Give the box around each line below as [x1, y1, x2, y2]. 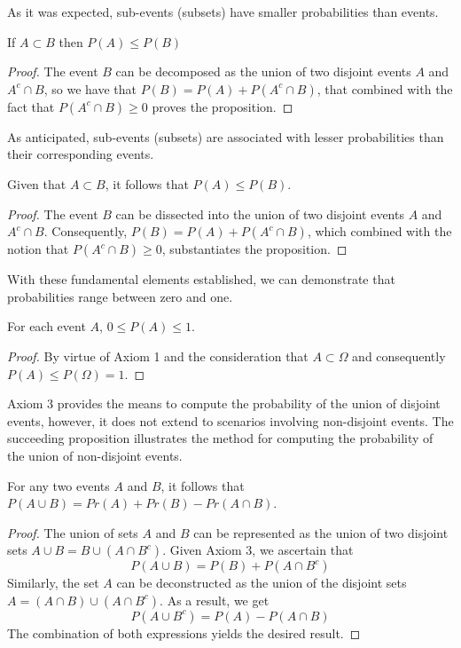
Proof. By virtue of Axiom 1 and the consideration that [7, 346, 309, 365]
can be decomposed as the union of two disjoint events [115, 62, 411, 81]
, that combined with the [316, 79, 453, 98]
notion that [7, 240, 69, 258]
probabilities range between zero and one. [7, 287, 233, 305]
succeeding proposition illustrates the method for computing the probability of [7, 429, 434, 447]
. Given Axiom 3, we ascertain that [162, 541, 354, 559]
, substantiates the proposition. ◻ [161, 240, 348, 258]
